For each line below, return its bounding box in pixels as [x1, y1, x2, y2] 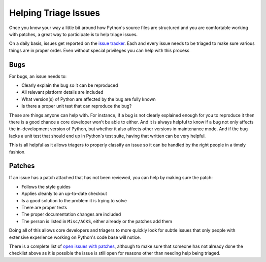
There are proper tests [21, 205, 67, 210]
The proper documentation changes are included [21, 211, 121, 217]
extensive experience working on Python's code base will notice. [9, 234, 141, 240]
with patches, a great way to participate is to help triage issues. [9, 31, 138, 37]
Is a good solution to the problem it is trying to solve [21, 197, 127, 203]
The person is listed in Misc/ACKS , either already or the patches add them [21, 218, 172, 224]
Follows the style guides [21, 184, 71, 189]
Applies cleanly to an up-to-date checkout [21, 190, 107, 197]
